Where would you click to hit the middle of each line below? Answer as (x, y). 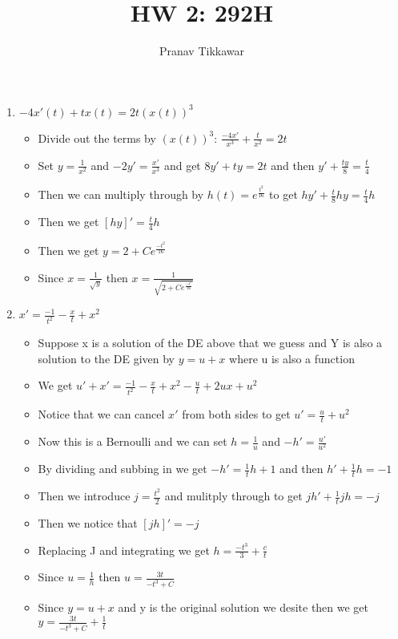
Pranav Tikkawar (202, 51)
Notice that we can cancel (101, 414)
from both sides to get (236, 414)
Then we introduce (84, 496)
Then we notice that (88, 522)
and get (182, 165)
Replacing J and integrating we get (124, 550)
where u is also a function (292, 358)
